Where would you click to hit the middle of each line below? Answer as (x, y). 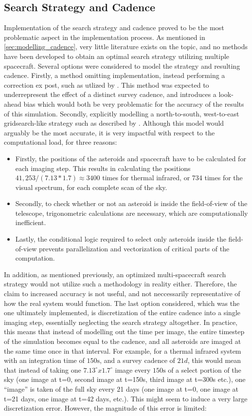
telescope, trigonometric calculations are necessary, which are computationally (132, 213)
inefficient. (31, 222)
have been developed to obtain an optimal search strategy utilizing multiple (117, 56)
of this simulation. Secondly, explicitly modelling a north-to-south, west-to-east (122, 113)
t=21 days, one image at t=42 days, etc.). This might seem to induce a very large (126, 398)
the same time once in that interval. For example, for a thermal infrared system (123, 350)
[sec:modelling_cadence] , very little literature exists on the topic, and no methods (126, 47)
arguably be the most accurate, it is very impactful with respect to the (109, 132)
